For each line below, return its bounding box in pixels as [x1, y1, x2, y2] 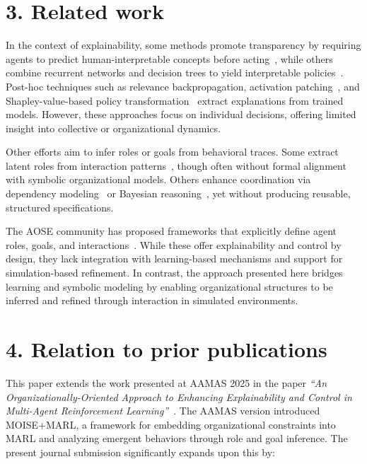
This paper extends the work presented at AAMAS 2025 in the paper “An [6, 375, 327, 390]
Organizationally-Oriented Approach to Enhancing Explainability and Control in [6, 389, 352, 404]
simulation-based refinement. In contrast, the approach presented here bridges [6, 265, 343, 280]
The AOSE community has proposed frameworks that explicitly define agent [6, 224, 337, 238]
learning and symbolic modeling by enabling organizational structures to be [6, 279, 333, 294]
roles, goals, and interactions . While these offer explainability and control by [6, 237, 342, 252]
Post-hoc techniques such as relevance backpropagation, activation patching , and [6, 79, 360, 93]
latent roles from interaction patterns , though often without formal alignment [6, 158, 346, 173]
